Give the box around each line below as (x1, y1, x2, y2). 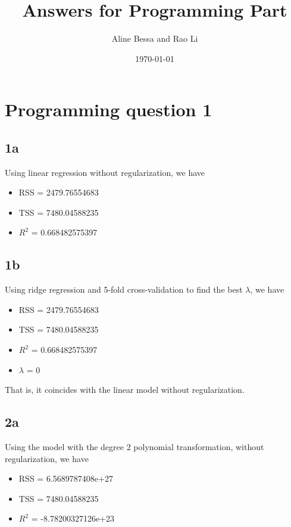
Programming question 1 (5, 97, 212, 122)
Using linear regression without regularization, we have (5, 166, 205, 178)
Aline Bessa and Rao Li (111, 32, 198, 45)
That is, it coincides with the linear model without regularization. (5, 383, 245, 396)
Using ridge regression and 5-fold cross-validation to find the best (5, 283, 243, 296)
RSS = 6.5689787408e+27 (18, 472, 113, 485)
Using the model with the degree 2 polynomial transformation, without (5, 441, 264, 453)
